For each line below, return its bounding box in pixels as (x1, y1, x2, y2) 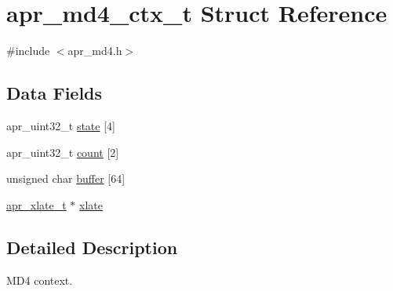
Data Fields (6, 81, 103, 105)
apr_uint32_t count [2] (6, 144, 119, 160)
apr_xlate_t (6, 196, 67, 213)
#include (6, 42, 50, 59)
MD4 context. (6, 271, 73, 288)
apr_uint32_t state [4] (6, 117, 115, 133)
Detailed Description (6, 235, 178, 259)
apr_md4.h (67, 42, 122, 59)
